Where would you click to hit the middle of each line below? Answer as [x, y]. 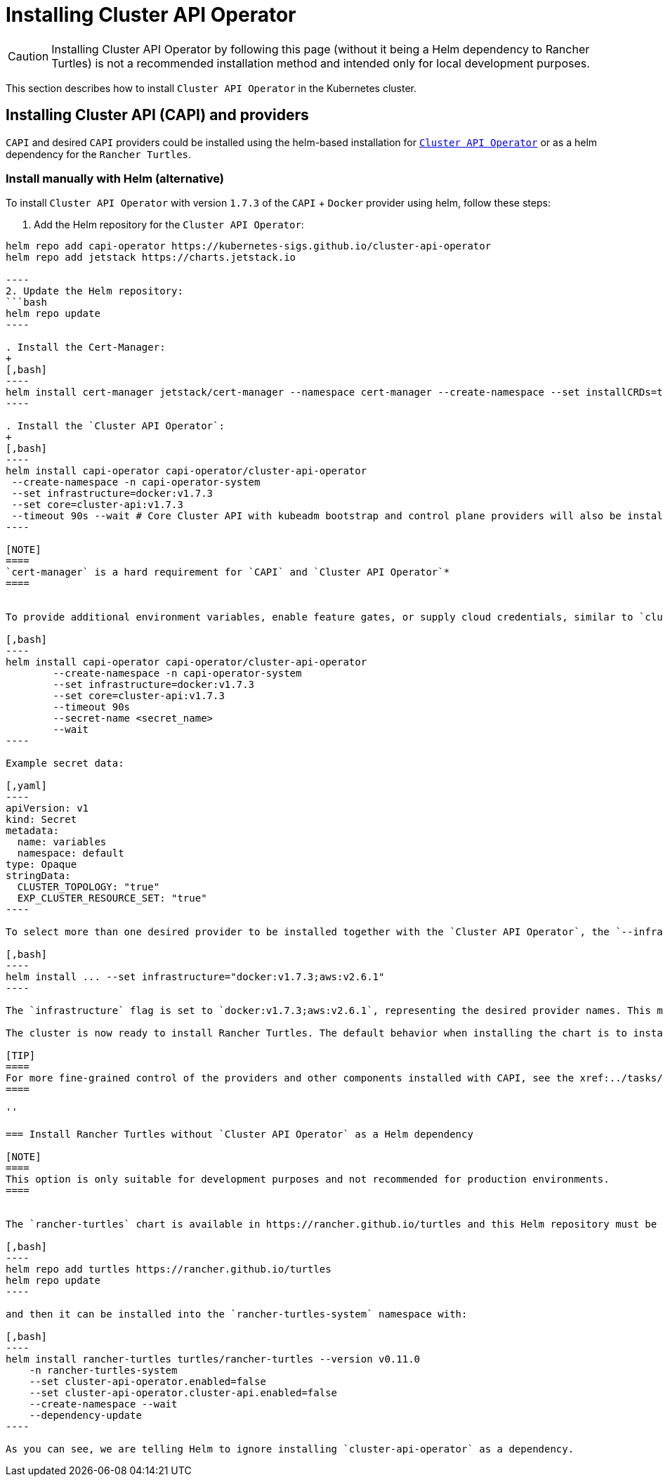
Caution [28, 56]
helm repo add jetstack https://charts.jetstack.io [151, 258]
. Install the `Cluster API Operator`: [115, 426]
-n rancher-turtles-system [103, 1371]
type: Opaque [41, 865]
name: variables [62, 842]
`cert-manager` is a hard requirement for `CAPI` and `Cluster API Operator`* [228, 572]
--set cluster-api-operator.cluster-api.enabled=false [183, 1393]
